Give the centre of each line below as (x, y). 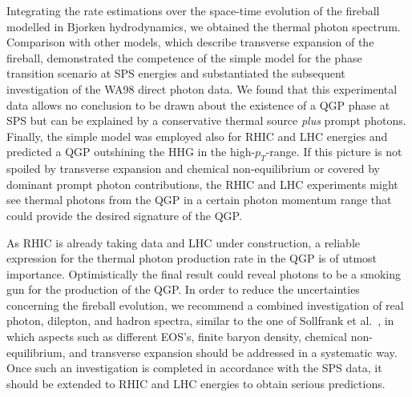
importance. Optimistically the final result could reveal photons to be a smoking (204, 273)
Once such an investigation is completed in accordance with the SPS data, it (194, 368)
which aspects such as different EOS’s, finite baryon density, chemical (177, 337)
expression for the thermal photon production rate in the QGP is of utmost (192, 258)
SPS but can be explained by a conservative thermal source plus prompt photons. (206, 120)
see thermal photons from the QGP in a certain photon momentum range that (199, 200)
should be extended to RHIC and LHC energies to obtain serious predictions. (196, 383)
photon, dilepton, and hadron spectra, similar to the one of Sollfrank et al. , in (200, 321)
